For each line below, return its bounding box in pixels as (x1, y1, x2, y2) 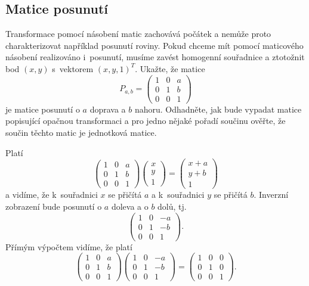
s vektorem (52, 62, 94, 74)
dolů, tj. (157, 200, 187, 212)
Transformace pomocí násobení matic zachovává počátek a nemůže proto (5, 27, 271, 40)
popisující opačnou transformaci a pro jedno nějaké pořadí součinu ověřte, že (5, 114, 286, 127)
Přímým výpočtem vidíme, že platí (5, 240, 132, 253)
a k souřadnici (152, 188, 205, 201)
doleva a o (111, 200, 149, 212)
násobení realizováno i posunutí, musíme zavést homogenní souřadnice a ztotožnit (5, 51, 305, 63)
